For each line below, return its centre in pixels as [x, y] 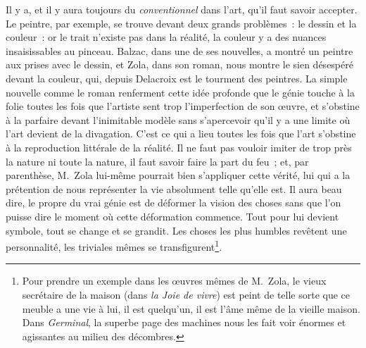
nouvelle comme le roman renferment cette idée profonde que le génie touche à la [180, 92]
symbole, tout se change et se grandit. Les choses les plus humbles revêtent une [176, 230]
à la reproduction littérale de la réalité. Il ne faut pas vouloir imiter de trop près [179, 147]
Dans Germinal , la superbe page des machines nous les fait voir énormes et [184, 322]
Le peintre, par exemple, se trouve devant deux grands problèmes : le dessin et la [181, 23]
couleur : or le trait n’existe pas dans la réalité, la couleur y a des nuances [166, 37]
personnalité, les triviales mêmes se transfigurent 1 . [114, 246]
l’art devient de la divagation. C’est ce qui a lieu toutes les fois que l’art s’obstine [181, 133]
